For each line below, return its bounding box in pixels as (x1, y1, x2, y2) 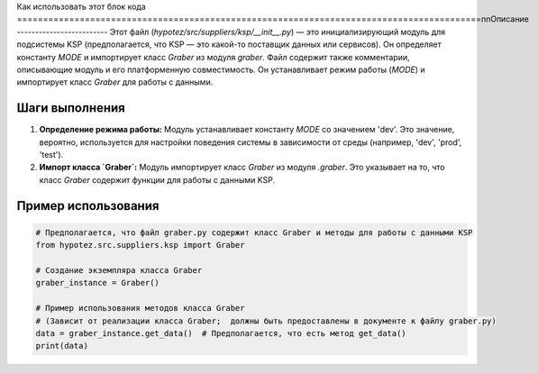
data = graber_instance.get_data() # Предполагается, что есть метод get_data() (35, 328, 407, 338)
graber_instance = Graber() (35, 277, 160, 288)
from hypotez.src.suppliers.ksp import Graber (35, 240, 245, 250)
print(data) (35, 341, 89, 351)
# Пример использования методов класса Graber (35, 303, 245, 314)
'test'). (39, 150, 64, 160)
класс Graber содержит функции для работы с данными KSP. (39, 174, 275, 185)
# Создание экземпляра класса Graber (35, 265, 203, 275)
